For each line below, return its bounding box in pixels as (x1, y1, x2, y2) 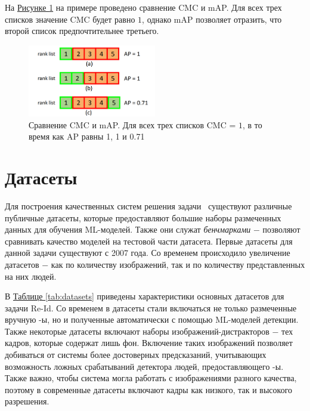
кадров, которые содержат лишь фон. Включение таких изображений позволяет (5, 336, 293, 349)
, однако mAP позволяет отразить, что (142, 13, 282, 25)
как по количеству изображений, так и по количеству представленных (51, 258, 305, 270)
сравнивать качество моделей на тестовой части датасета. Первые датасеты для (5, 234, 293, 247)
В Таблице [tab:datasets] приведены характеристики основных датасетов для (5, 290, 284, 302)
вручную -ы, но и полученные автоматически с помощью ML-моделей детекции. (5, 313, 299, 326)
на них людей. (5, 270, 57, 282)
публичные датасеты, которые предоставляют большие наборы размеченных (5, 211, 281, 224)
